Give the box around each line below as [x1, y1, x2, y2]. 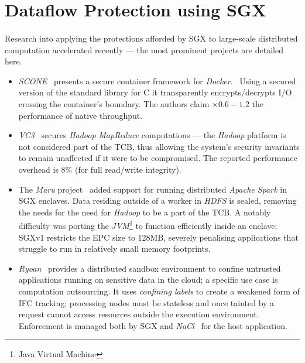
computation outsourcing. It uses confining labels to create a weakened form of [18, 285, 300, 297]
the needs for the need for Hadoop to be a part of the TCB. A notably [18, 206, 271, 218]
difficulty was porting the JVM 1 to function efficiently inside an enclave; [18, 218, 277, 231]
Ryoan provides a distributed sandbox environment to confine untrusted [18, 262, 281, 274]
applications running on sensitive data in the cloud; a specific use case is [18, 273, 278, 286]
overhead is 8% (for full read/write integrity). [18, 163, 181, 175]
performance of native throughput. [18, 109, 143, 121]
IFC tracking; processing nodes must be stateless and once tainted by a [18, 296, 275, 309]
